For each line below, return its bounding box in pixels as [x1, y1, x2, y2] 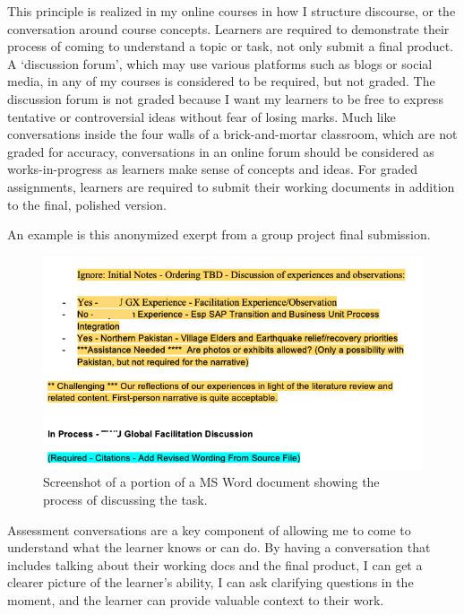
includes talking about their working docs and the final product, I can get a [7, 555, 423, 574]
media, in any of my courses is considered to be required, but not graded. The [7, 72, 435, 91]
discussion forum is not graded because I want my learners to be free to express [7, 89, 443, 108]
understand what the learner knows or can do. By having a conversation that [7, 538, 431, 557]
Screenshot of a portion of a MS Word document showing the [43, 472, 380, 491]
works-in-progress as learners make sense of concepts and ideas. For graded [7, 160, 418, 178]
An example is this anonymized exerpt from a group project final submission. [7, 225, 431, 244]
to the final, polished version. [7, 195, 167, 213]
